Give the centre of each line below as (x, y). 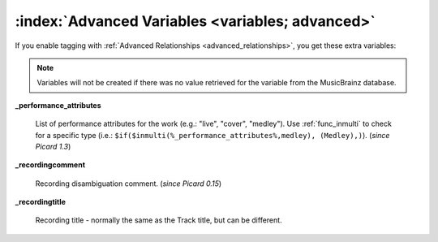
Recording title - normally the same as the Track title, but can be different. (159, 220)
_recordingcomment (50, 165)
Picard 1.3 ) (53, 146)
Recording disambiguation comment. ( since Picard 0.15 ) (129, 184)
